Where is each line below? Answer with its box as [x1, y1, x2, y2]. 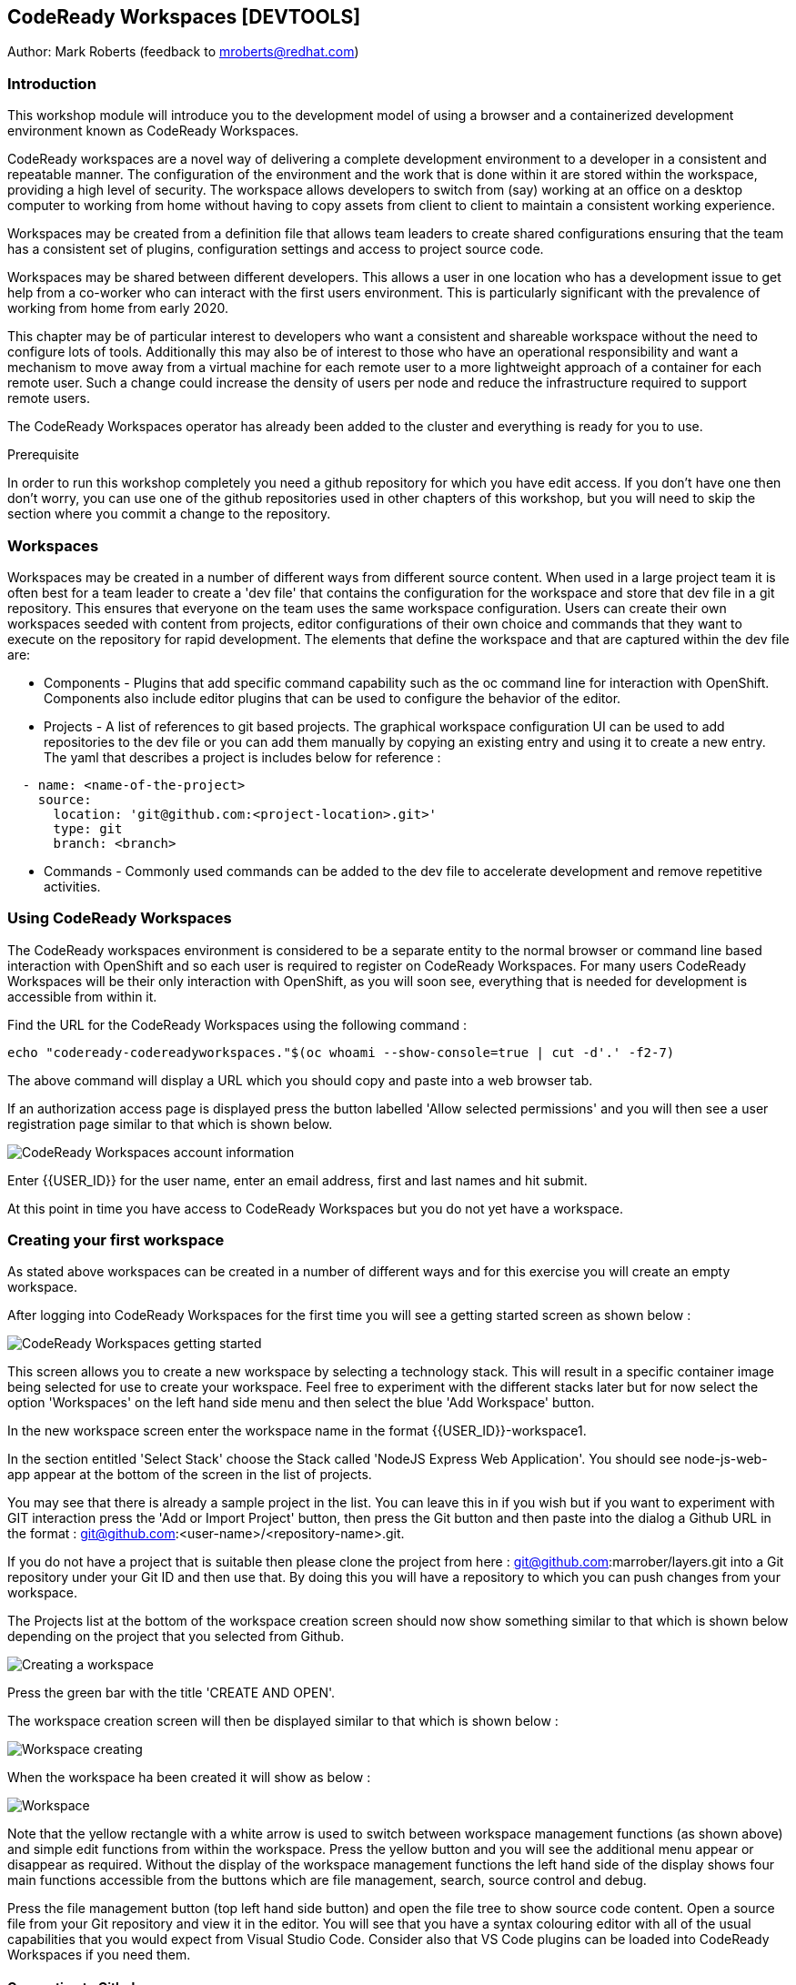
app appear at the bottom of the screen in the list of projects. [7, 1466, 372, 1483]
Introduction [7, 74, 96, 93]
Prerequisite [7, 447, 79, 463]
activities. [44, 878, 101, 894]
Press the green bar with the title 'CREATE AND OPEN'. [7, 1685, 336, 1701]
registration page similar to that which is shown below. [7, 1115, 333, 1132]
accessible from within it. [7, 988, 157, 1004]
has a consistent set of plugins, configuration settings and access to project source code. [7, 241, 544, 257]
